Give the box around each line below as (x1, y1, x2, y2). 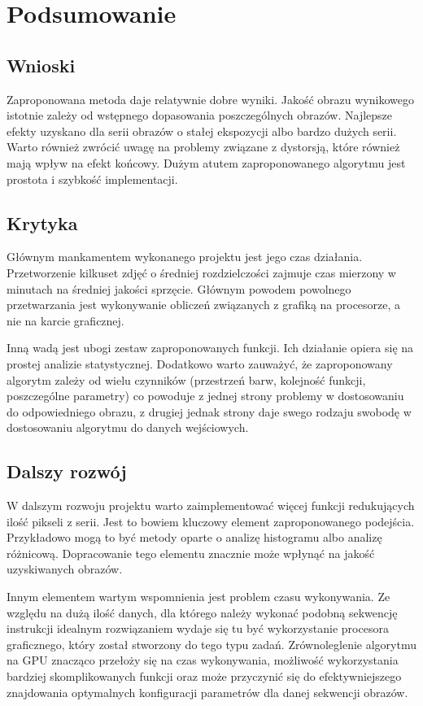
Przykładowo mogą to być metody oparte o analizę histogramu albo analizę (7, 529, 382, 546)
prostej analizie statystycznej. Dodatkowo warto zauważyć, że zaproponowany (7, 355, 393, 372)
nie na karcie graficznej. (7, 312, 124, 329)
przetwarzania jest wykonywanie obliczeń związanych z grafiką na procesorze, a (7, 296, 401, 313)
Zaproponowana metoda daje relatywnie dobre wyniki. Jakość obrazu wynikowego (7, 90, 414, 107)
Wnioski (7, 52, 76, 77)
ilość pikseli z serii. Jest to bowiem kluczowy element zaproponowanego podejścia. (7, 512, 415, 529)
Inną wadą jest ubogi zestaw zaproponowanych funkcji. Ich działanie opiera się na (7, 339, 414, 356)
